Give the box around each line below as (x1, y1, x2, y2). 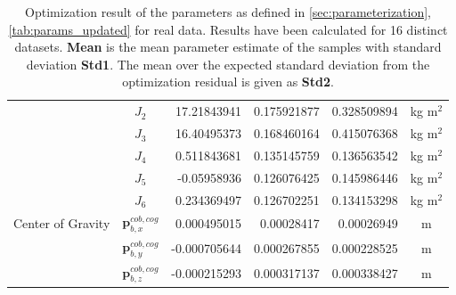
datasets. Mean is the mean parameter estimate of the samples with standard (14, 37, 442, 56)
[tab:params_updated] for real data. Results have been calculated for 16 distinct (8, 20, 448, 38)
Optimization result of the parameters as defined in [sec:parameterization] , (25, 3, 432, 20)
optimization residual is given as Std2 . (122, 72, 334, 91)
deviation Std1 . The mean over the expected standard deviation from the (26, 54, 430, 73)
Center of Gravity (13, 214, 110, 233)
